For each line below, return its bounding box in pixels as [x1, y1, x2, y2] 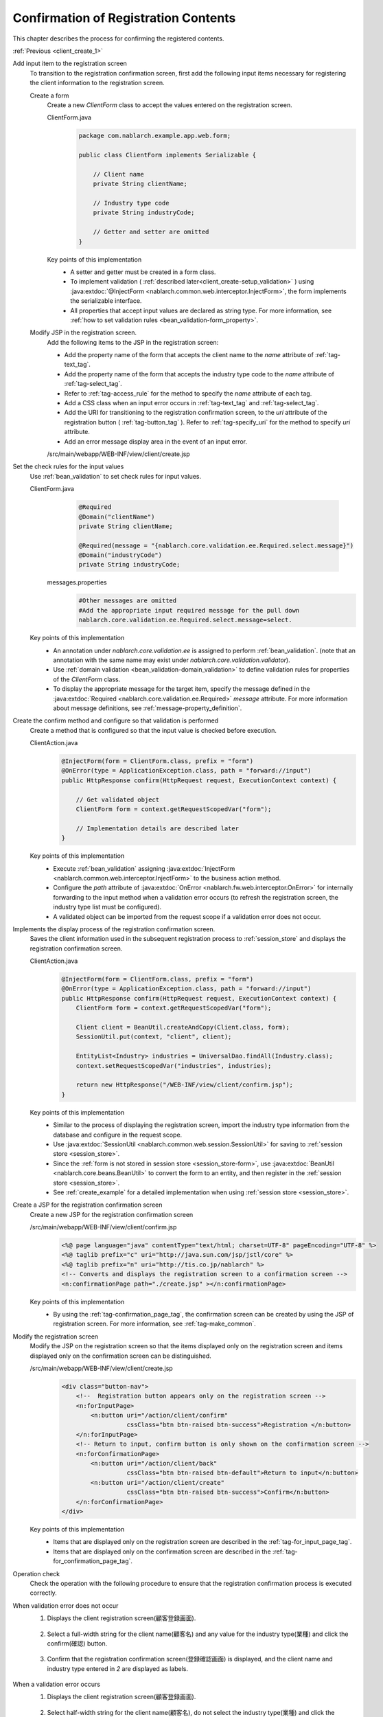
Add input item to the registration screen [12, 59, 127, 68]
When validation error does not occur [12, 1601, 119, 1610]
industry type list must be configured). [53, 903, 161, 911]
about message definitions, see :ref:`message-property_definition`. [53, 704, 242, 712]
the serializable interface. [70, 297, 142, 305]
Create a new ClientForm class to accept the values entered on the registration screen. [47, 100, 292, 109]
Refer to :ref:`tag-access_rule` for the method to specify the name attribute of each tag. [64, 389, 312, 398]
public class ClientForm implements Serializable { [78, 151, 257, 159]
